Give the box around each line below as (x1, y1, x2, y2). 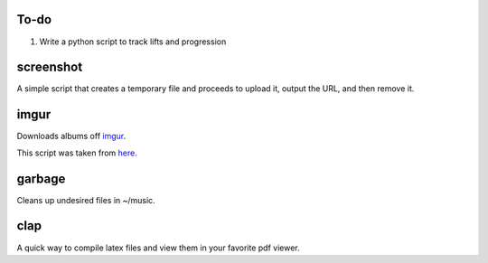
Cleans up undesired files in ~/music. (16, 194, 155, 205)
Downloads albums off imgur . (16, 131, 127, 142)
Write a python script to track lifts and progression (39, 36, 227, 47)
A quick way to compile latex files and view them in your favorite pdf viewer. (16, 242, 300, 253)
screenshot (16, 60, 83, 75)
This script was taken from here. (16, 147, 137, 158)
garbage (16, 171, 66, 186)
